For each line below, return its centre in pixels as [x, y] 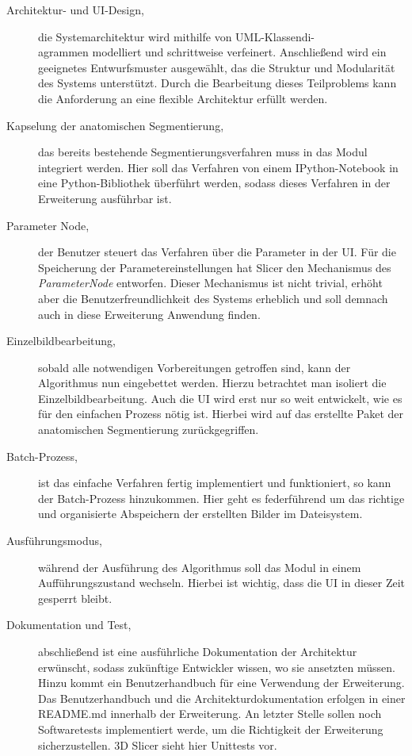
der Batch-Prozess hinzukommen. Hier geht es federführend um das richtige [221, 498]
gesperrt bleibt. [75, 598]
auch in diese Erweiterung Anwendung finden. [149, 314]
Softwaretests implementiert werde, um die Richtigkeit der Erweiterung [211, 729]
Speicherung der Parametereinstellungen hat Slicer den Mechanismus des [215, 267]
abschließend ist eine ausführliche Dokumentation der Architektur [198, 651]
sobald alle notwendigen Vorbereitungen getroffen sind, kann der [195, 367]
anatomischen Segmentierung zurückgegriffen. [149, 430]
